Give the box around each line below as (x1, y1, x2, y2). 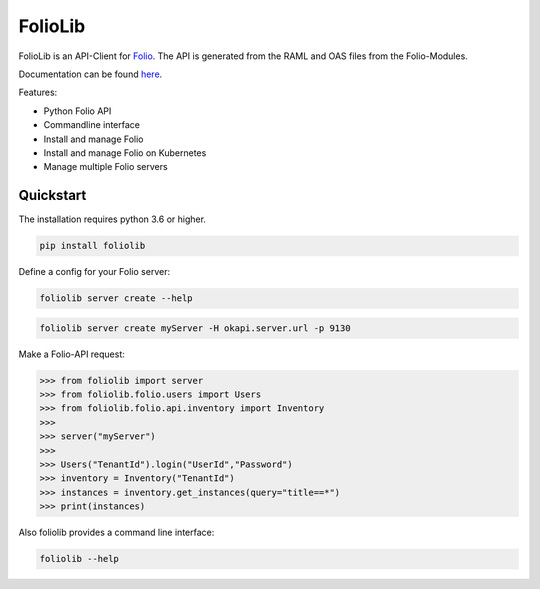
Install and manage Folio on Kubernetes (43, 146, 207, 159)
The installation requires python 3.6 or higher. (18, 213, 207, 225)
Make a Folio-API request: (18, 348, 125, 360)
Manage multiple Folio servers (43, 161, 169, 173)
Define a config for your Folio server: (18, 266, 170, 278)
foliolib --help (39, 553, 120, 565)
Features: (18, 86, 58, 99)
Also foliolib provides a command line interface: (18, 526, 215, 539)
